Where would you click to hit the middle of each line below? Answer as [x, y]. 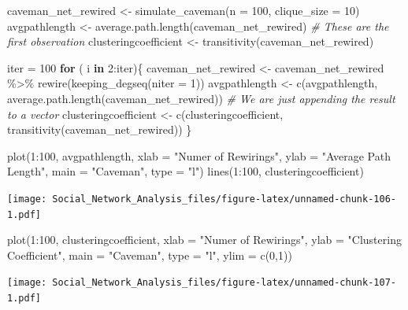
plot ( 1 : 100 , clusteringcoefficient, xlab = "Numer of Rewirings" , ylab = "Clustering [204, 240]
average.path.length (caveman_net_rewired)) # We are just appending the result [201, 98]
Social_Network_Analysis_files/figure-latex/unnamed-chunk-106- [224, 199]
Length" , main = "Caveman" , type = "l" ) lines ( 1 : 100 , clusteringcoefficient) [185, 171]
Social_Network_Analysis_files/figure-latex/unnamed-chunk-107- [224, 283]
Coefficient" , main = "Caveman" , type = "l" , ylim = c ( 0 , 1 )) [150, 255]
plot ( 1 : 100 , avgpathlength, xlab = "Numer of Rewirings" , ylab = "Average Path [199, 155]
